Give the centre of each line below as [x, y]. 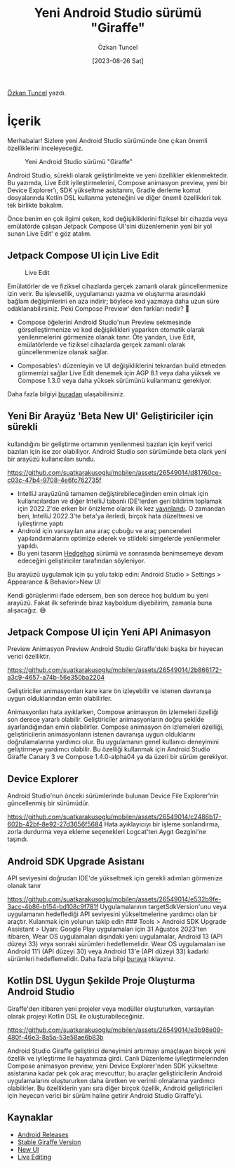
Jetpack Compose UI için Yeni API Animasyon [109, 632]
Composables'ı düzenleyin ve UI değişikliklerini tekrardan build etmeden [122, 365]
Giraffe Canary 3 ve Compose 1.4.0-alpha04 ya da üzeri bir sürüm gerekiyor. [118, 757]
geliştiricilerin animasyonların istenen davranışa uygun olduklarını [101, 734]
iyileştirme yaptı [40, 523]
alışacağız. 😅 [27, 610]
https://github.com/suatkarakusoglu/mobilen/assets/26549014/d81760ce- [115, 472]
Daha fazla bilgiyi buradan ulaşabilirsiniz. [66, 394]
